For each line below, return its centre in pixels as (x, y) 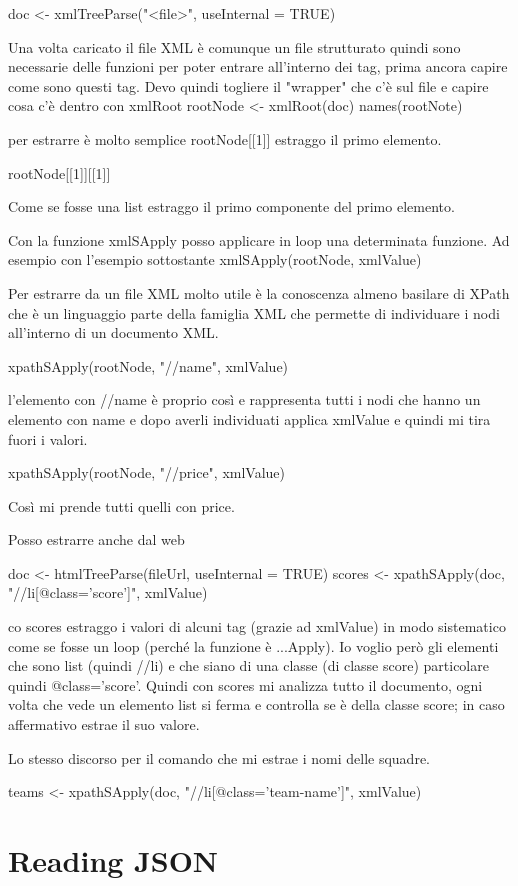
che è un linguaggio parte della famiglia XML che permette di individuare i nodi (254, 312)
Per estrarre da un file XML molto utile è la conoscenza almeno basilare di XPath (259, 292)
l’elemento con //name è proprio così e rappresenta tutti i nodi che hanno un (244, 399)
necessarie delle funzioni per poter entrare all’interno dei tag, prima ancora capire (258, 66)
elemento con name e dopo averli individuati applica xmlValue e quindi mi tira (249, 418)
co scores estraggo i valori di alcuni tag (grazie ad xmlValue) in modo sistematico (257, 626)
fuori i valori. (48, 438)
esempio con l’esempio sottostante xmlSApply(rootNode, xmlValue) (215, 259)
